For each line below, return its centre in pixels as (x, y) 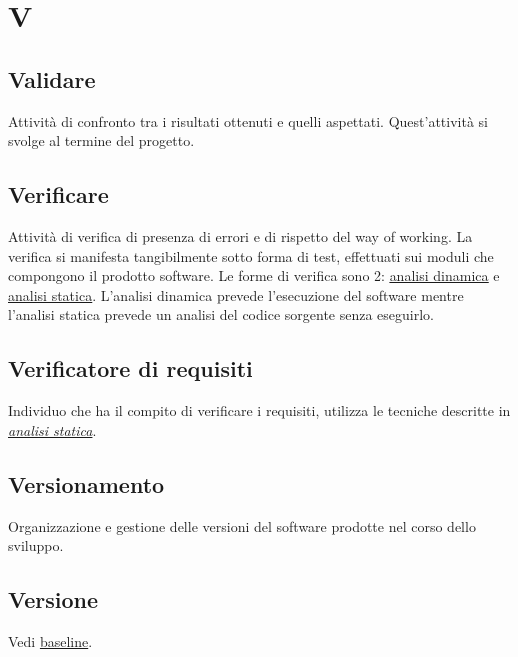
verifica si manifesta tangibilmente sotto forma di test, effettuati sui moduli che (251, 255)
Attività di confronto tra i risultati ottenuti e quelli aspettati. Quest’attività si (248, 120)
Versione (53, 599)
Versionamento (86, 483)
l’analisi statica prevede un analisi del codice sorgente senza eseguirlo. (221, 314)
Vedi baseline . (50, 640)
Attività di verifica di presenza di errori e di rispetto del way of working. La (240, 235)
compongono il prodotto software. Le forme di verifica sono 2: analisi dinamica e (254, 275)
